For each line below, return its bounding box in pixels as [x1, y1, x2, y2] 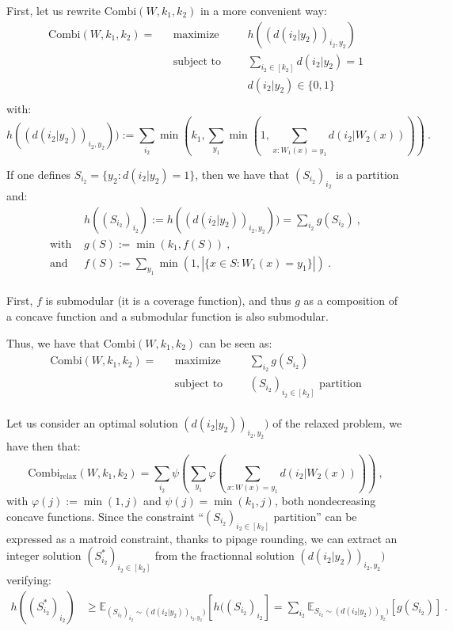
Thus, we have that [6, 334, 100, 351]
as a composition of [303, 292, 398, 309]
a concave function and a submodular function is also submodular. [6, 308, 329, 324]
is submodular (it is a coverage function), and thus [45, 292, 291, 309]
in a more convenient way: [200, 2, 327, 18]
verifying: [6, 572, 51, 588]
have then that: [6, 438, 81, 454]
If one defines [6, 165, 70, 182]
